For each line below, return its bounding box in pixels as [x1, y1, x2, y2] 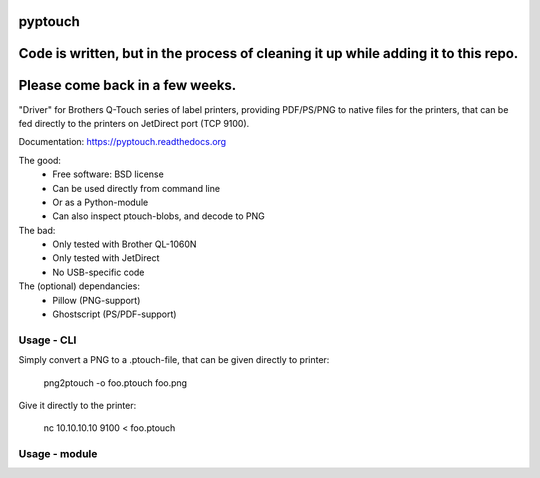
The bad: [18, 224, 56, 236]
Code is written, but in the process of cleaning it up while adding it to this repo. [18, 45, 519, 62]
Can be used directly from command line [52, 182, 220, 194]
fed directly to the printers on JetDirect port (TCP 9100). [18, 117, 250, 129]
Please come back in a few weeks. [18, 77, 237, 94]
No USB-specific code [52, 266, 145, 278]
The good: [18, 154, 62, 166]
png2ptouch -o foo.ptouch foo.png [43, 376, 188, 389]
